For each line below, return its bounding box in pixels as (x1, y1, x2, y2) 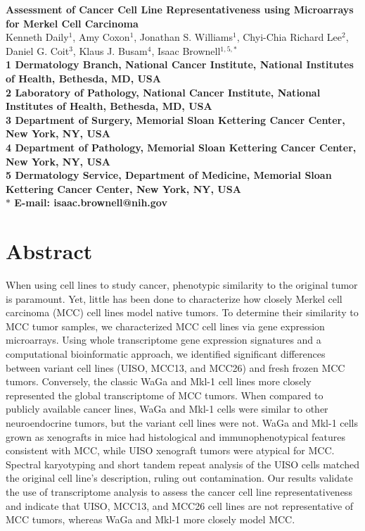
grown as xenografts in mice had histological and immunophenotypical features (6, 429, 346, 444)
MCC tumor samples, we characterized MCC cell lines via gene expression (6, 318, 325, 333)
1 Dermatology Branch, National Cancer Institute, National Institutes (6, 57, 354, 72)
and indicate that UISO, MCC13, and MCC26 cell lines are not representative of (6, 498, 354, 513)
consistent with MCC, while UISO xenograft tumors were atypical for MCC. (6, 443, 335, 458)
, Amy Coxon (72, 30, 130, 44)
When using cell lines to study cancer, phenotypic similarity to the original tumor (6, 277, 358, 292)
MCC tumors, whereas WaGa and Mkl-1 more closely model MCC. (6, 512, 295, 527)
